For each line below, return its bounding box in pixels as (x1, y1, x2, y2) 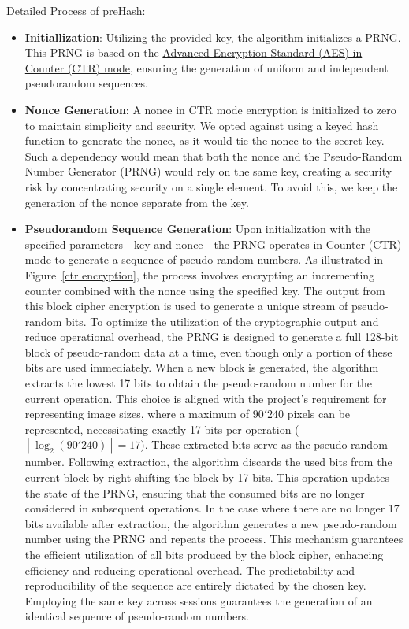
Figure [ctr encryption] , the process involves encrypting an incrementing (24, 266, 375, 283)
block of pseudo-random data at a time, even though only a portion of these (24, 343, 392, 360)
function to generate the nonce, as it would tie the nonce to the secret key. (24, 132, 385, 149)
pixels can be (287, 405, 351, 422)
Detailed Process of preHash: (6, 2, 146, 18)
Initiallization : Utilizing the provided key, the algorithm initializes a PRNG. (24, 28, 401, 45)
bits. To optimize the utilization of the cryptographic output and (65, 313, 379, 329)
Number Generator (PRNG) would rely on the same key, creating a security (24, 163, 392, 179)
